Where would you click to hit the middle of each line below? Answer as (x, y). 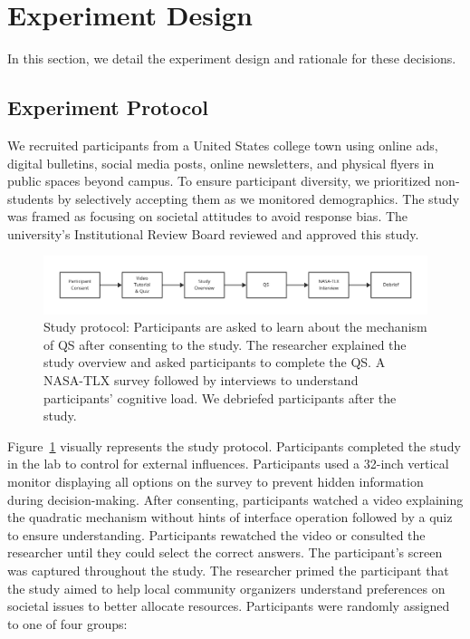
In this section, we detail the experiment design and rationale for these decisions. (232, 58)
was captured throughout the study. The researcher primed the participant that (228, 570)
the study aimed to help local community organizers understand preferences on (226, 588)
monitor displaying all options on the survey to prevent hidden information (216, 481)
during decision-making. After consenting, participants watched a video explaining (235, 499)
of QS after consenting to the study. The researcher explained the (225, 344)
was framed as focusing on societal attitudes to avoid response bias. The (208, 216)
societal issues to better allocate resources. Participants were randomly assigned (229, 606)
